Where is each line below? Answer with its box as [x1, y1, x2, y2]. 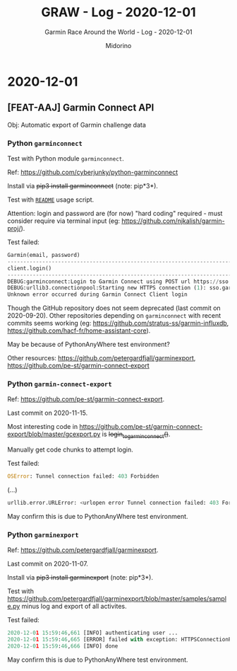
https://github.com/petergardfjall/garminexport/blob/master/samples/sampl [7, 595, 227, 603]
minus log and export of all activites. [21, 602, 127, 611]
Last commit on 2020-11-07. [7, 560, 88, 568]
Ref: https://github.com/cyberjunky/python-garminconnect [7, 168, 178, 177]
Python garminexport [7, 529, 79, 539]
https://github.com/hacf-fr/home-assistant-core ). [7, 326, 151, 335]
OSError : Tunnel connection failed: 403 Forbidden [7, 473, 159, 480]
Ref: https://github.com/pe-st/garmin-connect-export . [7, 395, 164, 403]
